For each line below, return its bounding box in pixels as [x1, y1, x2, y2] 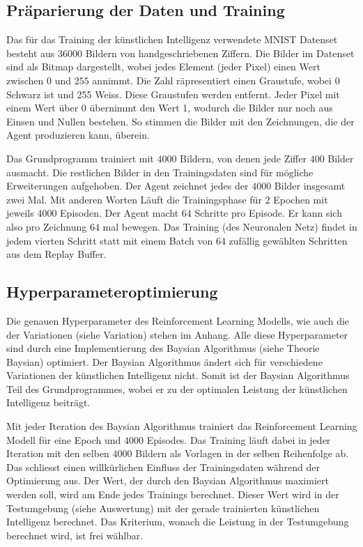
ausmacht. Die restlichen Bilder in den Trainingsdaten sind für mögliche [6, 164, 314, 179]
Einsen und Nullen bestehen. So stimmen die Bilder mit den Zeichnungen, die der [6, 114, 355, 128]
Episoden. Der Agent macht [60, 206, 179, 220]
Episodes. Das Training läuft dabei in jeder [146, 432, 331, 447]
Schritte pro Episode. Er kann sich [194, 206, 342, 220]
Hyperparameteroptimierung [6, 281, 218, 302]
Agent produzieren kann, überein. [6, 128, 150, 142]
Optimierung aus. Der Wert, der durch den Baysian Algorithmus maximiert [6, 473, 329, 488]
